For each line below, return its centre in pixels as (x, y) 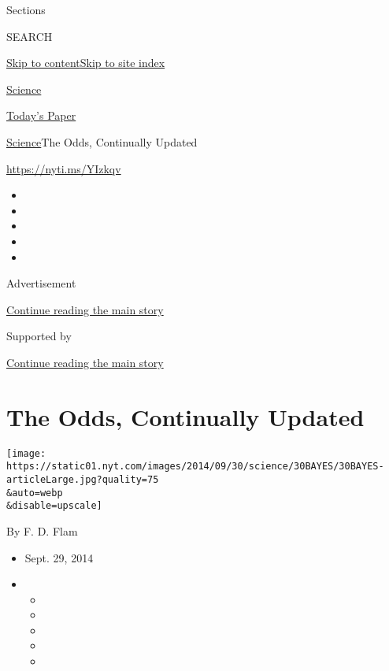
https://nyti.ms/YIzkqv (64, 168)
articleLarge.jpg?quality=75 (83, 479)
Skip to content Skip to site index (86, 63)
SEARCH (30, 36)
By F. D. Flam (42, 530)
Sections (26, 9)
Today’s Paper (41, 115)
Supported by (39, 336)
